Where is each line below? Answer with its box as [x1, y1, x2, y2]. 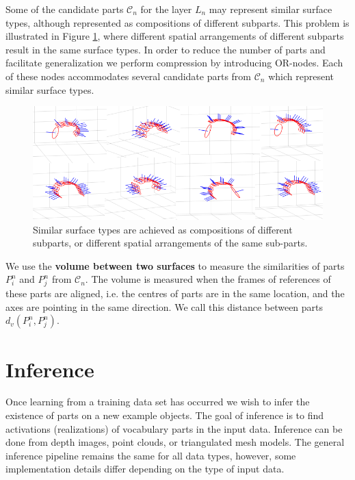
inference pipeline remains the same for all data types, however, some [5, 448, 296, 462]
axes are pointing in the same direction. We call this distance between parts [5, 299, 324, 314]
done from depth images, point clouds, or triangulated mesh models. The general [5, 435, 345, 449]
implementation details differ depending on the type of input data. [5, 462, 285, 476]
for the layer [140, 2, 192, 16]
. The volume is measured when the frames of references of [85, 272, 331, 286]
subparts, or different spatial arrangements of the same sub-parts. [33, 236, 308, 250]
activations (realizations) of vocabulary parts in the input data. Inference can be [5, 421, 343, 435]
